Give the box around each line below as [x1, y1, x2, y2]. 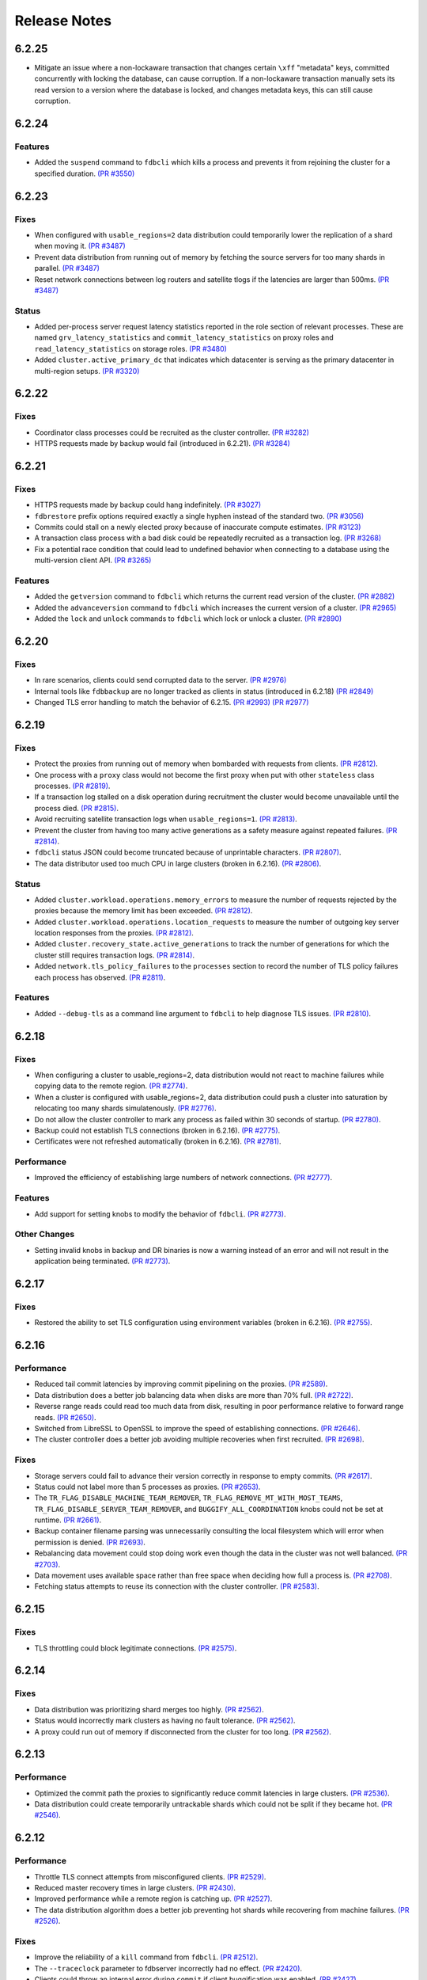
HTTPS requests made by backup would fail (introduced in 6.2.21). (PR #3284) [34, 439, 290, 448]
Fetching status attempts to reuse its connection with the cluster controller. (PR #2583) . [34, 1582, 319, 1591]
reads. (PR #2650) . [34, 1412, 96, 1422]
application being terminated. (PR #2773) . [34, 1256, 171, 1266]
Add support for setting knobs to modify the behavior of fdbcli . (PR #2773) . [34, 1209, 286, 1219]
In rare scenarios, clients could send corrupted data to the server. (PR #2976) [34, 676, 287, 685]
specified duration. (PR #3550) [34, 169, 135, 178]
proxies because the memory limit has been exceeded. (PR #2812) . [34, 906, 253, 916]
